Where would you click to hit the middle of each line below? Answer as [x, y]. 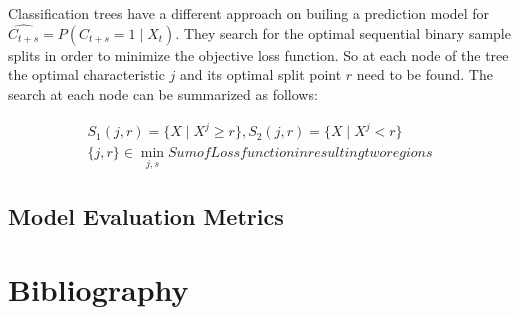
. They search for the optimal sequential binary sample [343, 32]
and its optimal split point [260, 74]
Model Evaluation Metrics [146, 215]
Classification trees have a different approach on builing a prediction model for [249, 13]
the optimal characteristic [86, 74]
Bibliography [98, 289]
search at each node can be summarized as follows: [163, 94]
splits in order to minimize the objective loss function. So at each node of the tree [258, 54]
